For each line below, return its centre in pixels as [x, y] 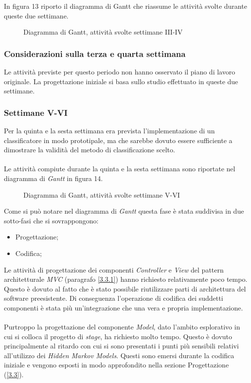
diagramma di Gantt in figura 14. [54, 178]
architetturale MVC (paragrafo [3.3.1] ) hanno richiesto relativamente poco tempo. [126, 279]
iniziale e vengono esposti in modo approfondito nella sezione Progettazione [117, 365]
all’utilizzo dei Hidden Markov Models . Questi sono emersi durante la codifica [119, 355]
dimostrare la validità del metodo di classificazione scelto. [90, 150]
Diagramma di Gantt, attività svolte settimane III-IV [103, 32]
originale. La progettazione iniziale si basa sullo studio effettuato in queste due [121, 81]
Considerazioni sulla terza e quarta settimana [95, 53]
